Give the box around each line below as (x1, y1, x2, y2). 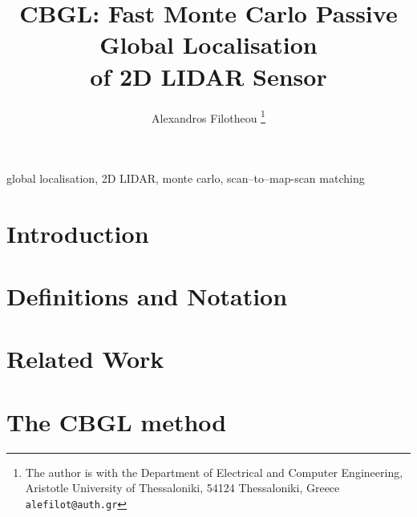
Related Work (6, 342, 164, 375)
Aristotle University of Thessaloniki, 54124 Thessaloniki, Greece (25, 479, 340, 496)
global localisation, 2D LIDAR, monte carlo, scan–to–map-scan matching (6, 169, 365, 186)
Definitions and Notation (6, 279, 288, 312)
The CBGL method (6, 405, 227, 438)
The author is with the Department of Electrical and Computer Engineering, (25, 463, 403, 480)
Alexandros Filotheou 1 (152, 107, 265, 126)
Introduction (6, 216, 149, 249)
